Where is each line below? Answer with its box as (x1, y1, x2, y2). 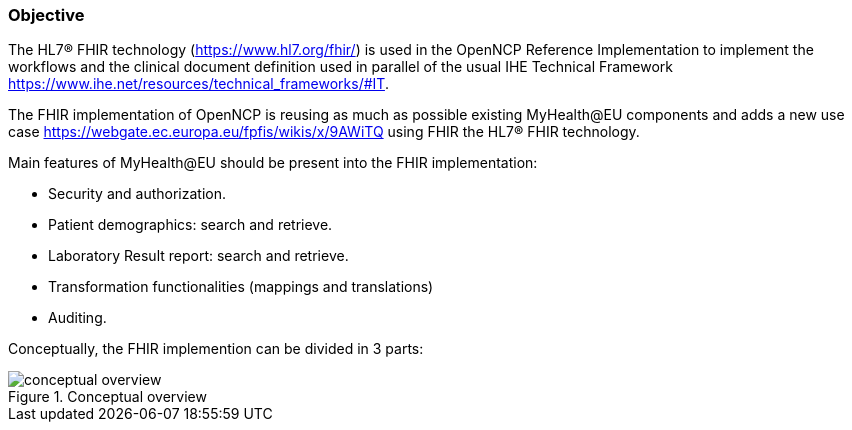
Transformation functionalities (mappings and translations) (48, 278, 434, 296)
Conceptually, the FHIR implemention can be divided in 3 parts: (8, 340, 424, 358)
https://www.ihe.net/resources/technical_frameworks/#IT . (8, 75, 389, 93)
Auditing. (48, 309, 107, 327)
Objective (8, 5, 85, 25)
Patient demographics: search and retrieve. (48, 216, 333, 234)
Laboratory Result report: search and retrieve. (48, 247, 349, 265)
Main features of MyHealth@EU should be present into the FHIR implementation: (8, 154, 538, 172)
